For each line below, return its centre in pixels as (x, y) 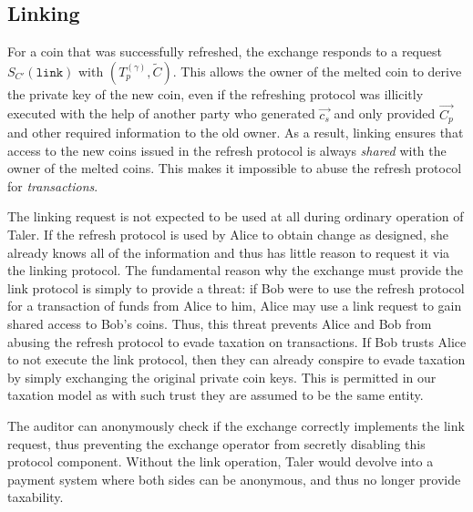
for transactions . (53, 185)
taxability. (36, 497)
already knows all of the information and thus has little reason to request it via (229, 252)
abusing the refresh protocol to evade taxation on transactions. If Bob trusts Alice (237, 341)
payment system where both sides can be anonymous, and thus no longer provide (234, 479)
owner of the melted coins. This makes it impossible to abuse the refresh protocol (235, 168)
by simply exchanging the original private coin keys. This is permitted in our (222, 377)
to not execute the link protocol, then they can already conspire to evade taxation (236, 359)
